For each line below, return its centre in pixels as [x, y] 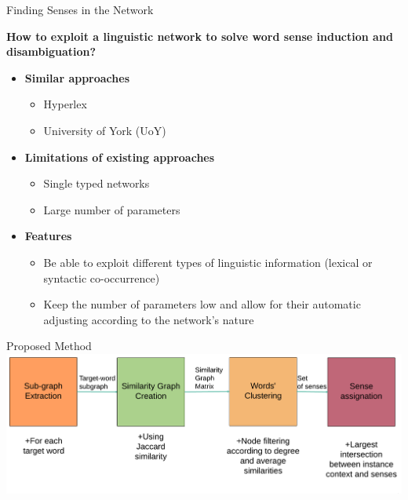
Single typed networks [97, 183]
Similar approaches [77, 77]
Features [48, 236]
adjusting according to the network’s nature [149, 319]
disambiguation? [51, 51]
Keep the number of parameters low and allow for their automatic [202, 304]
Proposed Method [49, 346]
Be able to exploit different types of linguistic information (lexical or [208, 262]
